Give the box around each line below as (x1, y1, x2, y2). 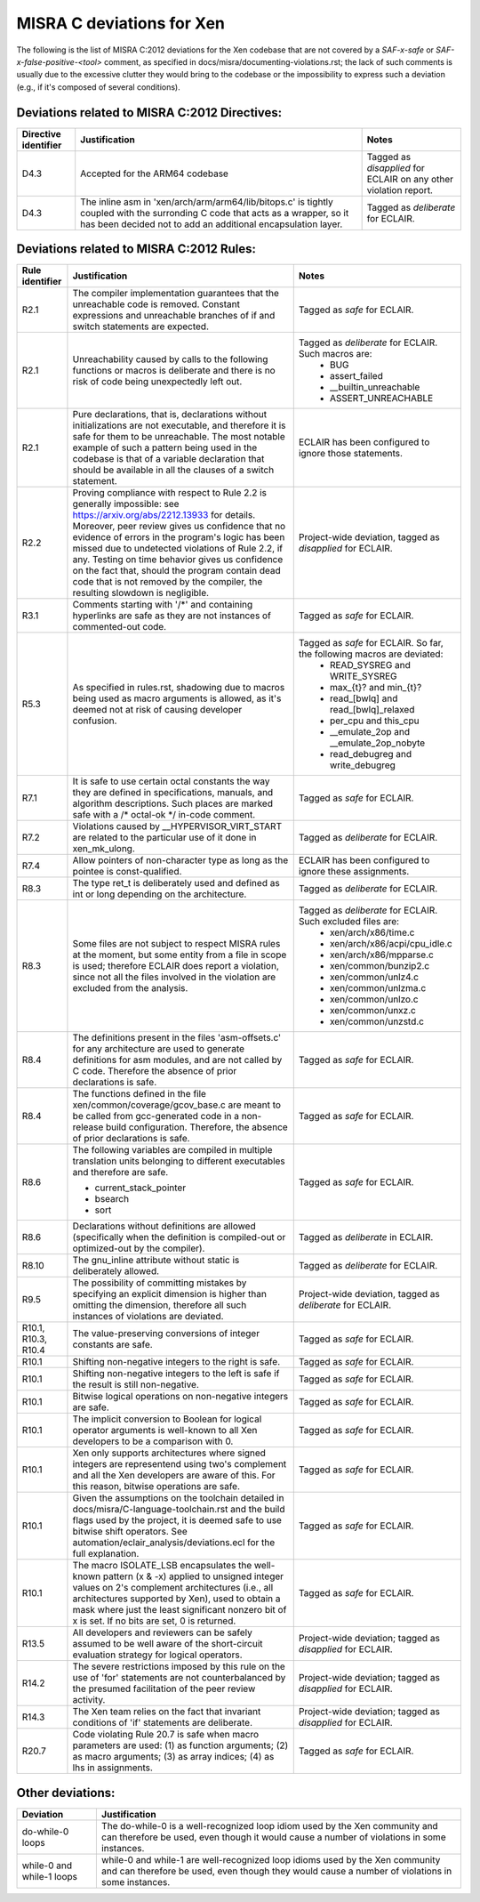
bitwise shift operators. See (72, 1526, 188, 1538)
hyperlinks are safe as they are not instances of (72, 609, 271, 622)
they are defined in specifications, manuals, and (72, 786, 274, 799)
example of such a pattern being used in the (72, 441, 258, 454)
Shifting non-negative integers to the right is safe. (72, 1356, 281, 1368)
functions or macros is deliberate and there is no (72, 365, 276, 377)
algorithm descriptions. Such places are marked (72, 797, 273, 810)
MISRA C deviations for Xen (16, 13, 226, 33)
